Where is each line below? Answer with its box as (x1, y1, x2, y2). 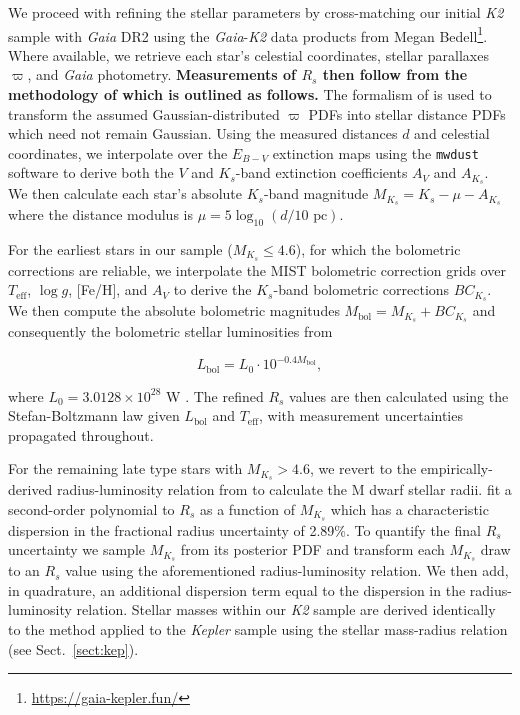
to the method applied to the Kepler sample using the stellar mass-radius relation (8, 619, 508, 640)
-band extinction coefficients (235, 162, 408, 183)
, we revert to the (309, 458, 417, 479)
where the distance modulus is (8, 204, 193, 225)
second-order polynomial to (8, 498, 175, 519)
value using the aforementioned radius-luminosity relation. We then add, (65, 560, 509, 581)
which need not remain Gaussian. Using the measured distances (8, 123, 398, 144)
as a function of (199, 498, 295, 519)
